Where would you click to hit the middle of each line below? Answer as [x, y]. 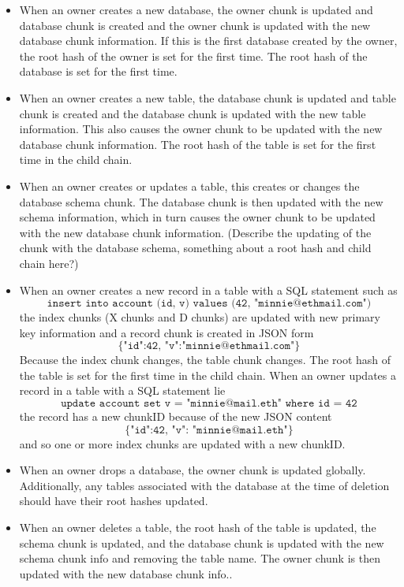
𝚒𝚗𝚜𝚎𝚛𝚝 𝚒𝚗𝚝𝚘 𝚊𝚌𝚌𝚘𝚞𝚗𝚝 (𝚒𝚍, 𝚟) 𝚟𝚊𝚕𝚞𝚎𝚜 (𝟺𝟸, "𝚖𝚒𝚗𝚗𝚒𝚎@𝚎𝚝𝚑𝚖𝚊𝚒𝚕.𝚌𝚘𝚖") [209, 304]
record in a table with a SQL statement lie [122, 390]
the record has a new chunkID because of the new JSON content [176, 416]
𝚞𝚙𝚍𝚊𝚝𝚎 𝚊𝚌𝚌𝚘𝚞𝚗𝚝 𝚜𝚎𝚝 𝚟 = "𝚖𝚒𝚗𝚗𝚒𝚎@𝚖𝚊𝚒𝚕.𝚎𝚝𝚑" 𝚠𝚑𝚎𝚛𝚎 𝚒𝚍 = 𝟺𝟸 [209, 404]
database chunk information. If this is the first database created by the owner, [208, 41]
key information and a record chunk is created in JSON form [166, 332]
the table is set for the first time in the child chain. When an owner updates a [208, 375]
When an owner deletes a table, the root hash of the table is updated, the [198, 528]
